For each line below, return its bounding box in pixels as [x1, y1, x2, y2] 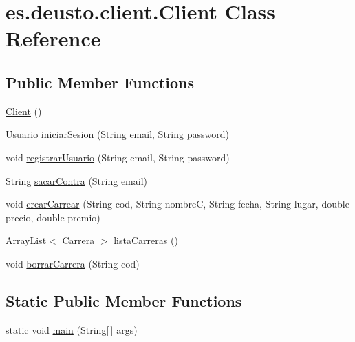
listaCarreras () [114, 233, 178, 248]
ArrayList [6, 233, 47, 248]
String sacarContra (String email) [6, 173, 147, 188]
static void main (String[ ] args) [6, 322, 138, 336]
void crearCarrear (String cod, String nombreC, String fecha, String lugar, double [6, 197, 349, 211]
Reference [6, 24, 101, 52]
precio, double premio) [6, 210, 100, 224]
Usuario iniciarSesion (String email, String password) [6, 127, 229, 141]
